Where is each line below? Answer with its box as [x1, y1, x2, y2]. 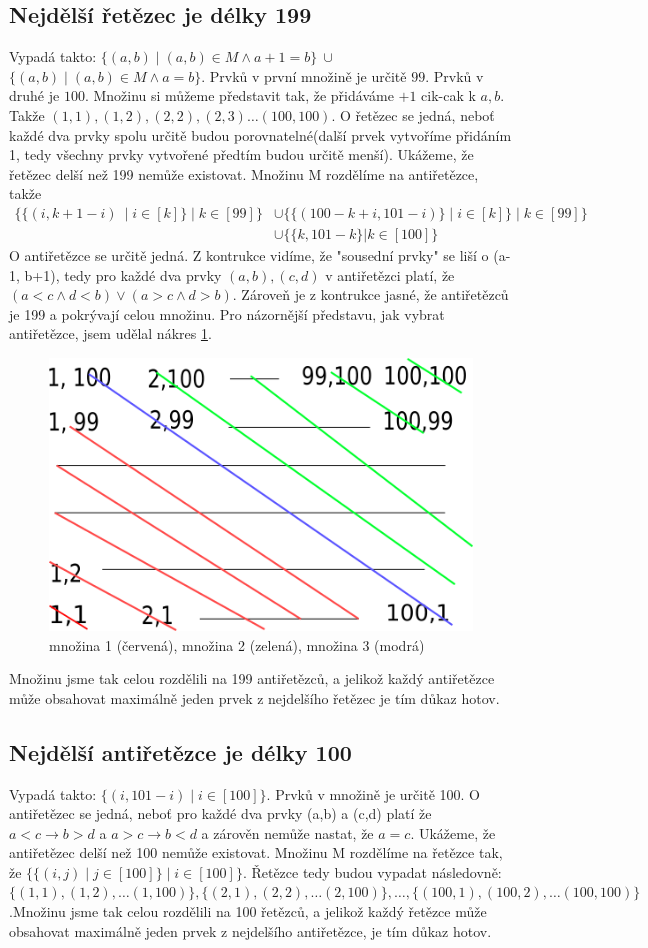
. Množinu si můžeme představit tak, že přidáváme [84, 85, 394, 106]
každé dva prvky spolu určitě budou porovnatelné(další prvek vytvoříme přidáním [9, 124, 512, 145]
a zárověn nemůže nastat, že [201, 822, 374, 843]
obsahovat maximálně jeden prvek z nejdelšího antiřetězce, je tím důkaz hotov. [9, 920, 492, 941]
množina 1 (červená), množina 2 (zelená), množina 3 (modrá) [49, 634, 425, 655]
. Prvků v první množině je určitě [201, 65, 407, 86]
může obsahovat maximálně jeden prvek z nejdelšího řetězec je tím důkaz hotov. [9, 687, 500, 708]
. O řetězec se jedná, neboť [331, 104, 495, 125]
